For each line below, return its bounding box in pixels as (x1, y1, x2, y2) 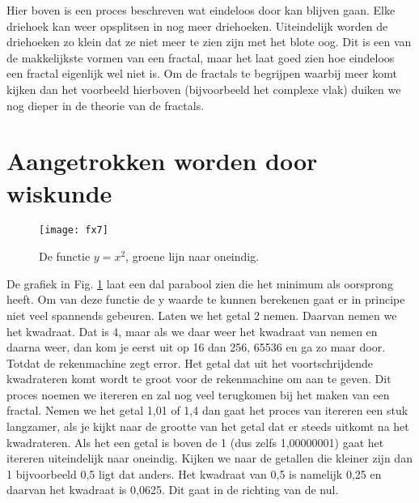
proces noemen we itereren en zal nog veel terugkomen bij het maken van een (6, 386, 390, 403)
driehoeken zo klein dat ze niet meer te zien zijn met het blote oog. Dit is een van (6, 33, 412, 50)
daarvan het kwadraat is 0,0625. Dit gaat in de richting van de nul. (6, 481, 339, 498)
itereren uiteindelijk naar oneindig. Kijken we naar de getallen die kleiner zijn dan (6, 450, 413, 467)
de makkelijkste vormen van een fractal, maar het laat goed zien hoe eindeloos (6, 49, 395, 66)
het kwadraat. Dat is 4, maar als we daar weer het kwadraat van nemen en (6, 322, 378, 339)
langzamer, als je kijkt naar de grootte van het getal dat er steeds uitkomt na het (6, 418, 409, 435)
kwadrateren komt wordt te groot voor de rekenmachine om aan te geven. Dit (6, 370, 391, 387)
